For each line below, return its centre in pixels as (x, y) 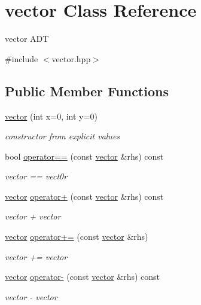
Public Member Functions (87, 91)
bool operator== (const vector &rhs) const (84, 156)
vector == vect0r (36, 176)
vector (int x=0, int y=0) (51, 116)
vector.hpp (71, 58)
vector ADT (27, 39)
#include (22, 58)
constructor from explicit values (63, 136)
